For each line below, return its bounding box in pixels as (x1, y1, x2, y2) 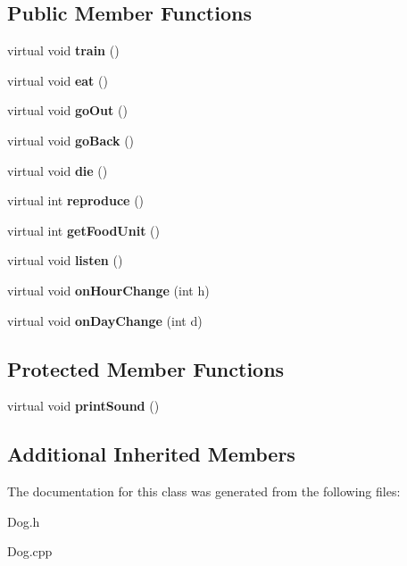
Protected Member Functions (7, 354, 285, 382)
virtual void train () (7, 41, 120, 60)
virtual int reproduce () (7, 191, 145, 210)
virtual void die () (7, 161, 108, 179)
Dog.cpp (7, 542, 53, 561)
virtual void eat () (7, 71, 108, 89)
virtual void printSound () (7, 396, 160, 415)
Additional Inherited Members (7, 440, 295, 468)
